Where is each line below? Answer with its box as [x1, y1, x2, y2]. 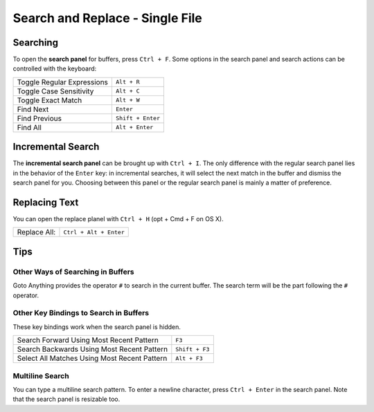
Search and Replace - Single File [12, 10, 202, 26]
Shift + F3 [175, 346, 210, 353]
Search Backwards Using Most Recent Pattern [17, 344, 168, 354]
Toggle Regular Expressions [17, 77, 109, 86]
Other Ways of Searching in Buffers [12, 267, 134, 277]
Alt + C [115, 87, 140, 95]
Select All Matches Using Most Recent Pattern [17, 353, 168, 363]
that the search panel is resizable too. [12, 395, 121, 404]
